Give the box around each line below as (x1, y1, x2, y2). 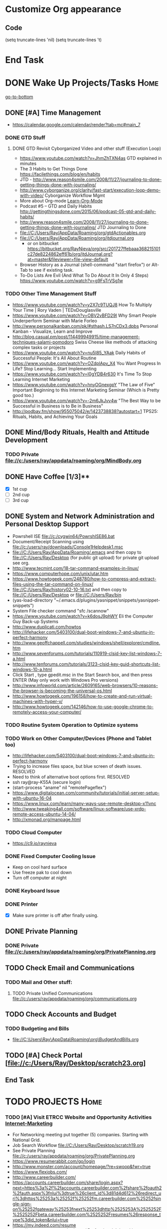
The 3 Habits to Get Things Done (19, 166, 88, 172)
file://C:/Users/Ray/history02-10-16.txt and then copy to (12, 586, 127, 592)
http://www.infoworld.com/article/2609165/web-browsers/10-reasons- (12, 682, 158, 688)
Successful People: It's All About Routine (12, 355, 97, 361)
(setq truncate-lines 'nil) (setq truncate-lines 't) (5, 37, 102, 43)
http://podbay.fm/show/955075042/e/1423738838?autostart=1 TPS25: (12, 408, 159, 414)
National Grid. (12, 1137, 41, 1143)
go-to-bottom (5, 94, 33, 100)
